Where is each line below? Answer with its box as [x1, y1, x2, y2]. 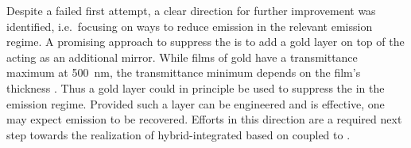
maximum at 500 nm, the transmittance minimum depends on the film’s [6, 64, 361, 81]
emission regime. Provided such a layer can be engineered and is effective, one [6, 95, 385, 112]
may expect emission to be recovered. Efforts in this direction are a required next [6, 111, 402, 127]
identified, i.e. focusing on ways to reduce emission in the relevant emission [6, 17, 373, 34]
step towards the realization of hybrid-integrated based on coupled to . [6, 126, 351, 142]
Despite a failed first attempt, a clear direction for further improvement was [6, 2, 376, 18]
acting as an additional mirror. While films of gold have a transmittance [6, 48, 358, 65]
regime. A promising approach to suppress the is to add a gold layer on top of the [6, 33, 405, 50]
